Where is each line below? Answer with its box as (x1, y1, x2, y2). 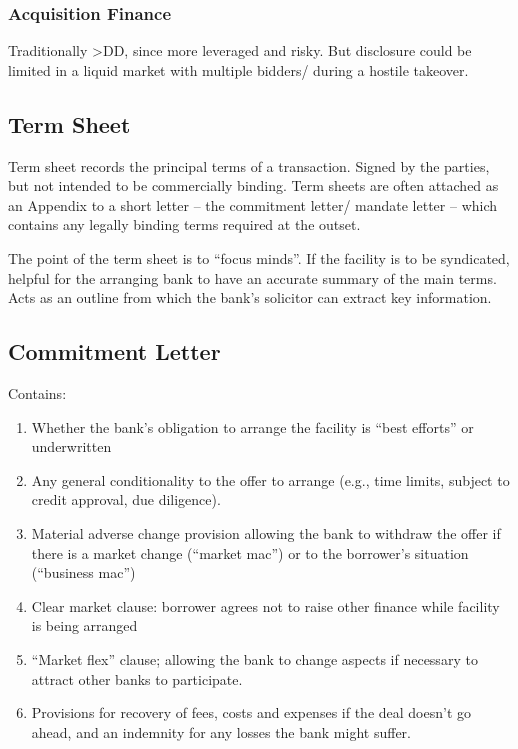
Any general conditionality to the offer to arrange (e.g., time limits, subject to (31, 469, 510, 490)
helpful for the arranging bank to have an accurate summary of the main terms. (8, 267, 497, 288)
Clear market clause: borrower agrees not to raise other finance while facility (31, 595, 500, 616)
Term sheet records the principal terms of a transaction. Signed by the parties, (8, 155, 490, 176)
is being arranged (31, 615, 138, 636)
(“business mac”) (31, 562, 136, 583)
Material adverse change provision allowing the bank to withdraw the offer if (31, 522, 501, 543)
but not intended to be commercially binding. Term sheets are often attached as (8, 175, 499, 196)
